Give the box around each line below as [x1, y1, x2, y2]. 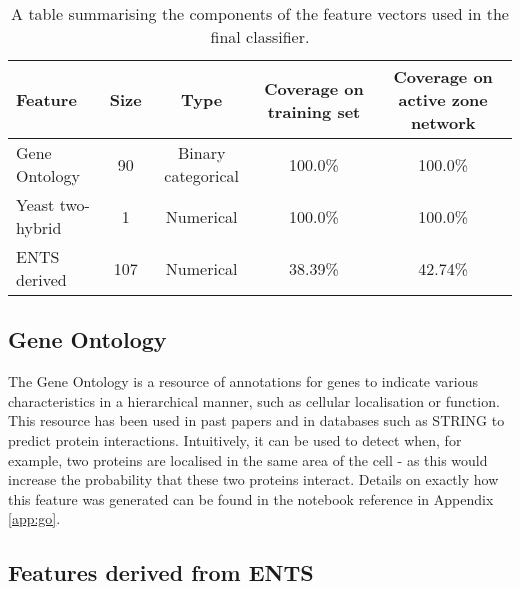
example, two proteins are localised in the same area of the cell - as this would [8, 449, 488, 470]
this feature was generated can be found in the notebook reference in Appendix [8, 488, 494, 509]
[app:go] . [8, 508, 61, 529]
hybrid [16, 216, 62, 239]
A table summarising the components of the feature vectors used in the [11, 2, 509, 25]
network [410, 111, 476, 134]
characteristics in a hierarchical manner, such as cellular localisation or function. [8, 390, 500, 411]
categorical [164, 164, 240, 187]
